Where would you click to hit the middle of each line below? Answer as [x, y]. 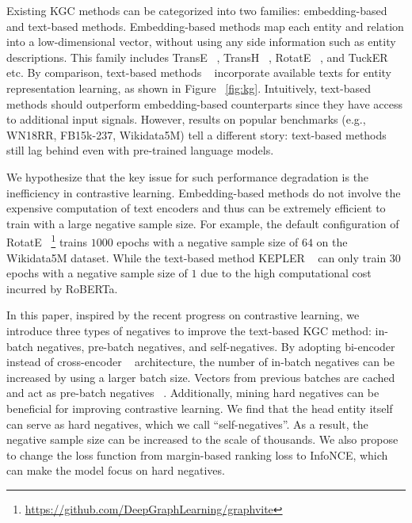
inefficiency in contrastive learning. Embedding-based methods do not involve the [204, 192]
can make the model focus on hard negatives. [116, 470]
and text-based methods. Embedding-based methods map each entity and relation [205, 26]
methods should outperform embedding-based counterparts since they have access [205, 103]
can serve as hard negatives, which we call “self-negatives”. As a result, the [187, 424]
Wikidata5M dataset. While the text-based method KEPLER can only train [196, 257]
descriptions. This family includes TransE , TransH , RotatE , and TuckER [197, 57]
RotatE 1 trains [47, 241]
